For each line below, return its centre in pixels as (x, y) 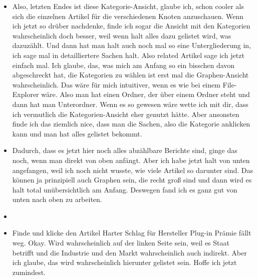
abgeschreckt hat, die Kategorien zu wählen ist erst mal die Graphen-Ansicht (131, 75)
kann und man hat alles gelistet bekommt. (77, 133)
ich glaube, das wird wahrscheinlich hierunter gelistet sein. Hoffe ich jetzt (124, 262)
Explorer (26, 94)
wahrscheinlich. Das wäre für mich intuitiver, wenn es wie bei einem (116, 84)
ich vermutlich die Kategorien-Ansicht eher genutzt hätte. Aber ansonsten (126, 114)
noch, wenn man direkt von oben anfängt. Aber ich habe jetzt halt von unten (131, 160)
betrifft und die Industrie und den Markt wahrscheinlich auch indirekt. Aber (130, 252)
